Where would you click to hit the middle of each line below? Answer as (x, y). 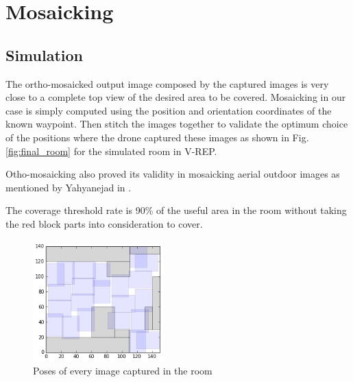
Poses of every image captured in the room (123, 371)
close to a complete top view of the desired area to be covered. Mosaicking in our (176, 97)
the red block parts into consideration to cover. (104, 223)
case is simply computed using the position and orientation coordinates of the (169, 110)
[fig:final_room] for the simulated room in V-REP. (111, 151)
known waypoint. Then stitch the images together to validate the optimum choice (177, 124)
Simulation (45, 55)
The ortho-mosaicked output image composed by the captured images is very (167, 83)
